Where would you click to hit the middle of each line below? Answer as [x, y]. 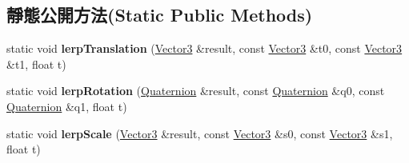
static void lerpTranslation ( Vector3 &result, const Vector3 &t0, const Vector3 [204, 48]
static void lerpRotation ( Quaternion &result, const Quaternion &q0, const [196, 91]
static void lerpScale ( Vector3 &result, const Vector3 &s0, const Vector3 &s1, [200, 133]
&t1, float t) [36, 64]
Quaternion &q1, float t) [67, 106]
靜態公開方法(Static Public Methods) [160, 15]
